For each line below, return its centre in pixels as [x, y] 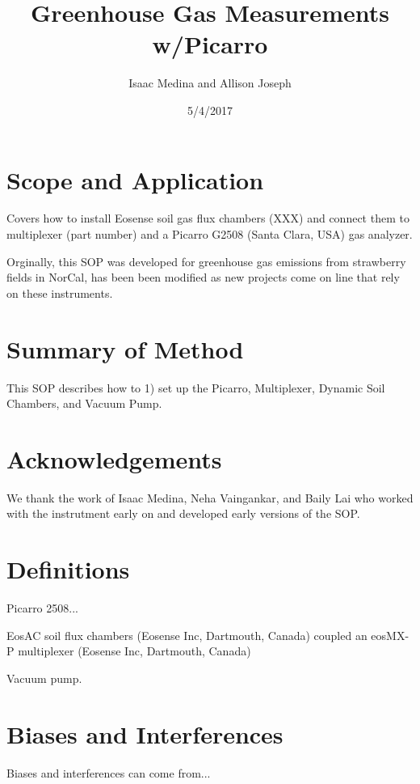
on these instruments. [60, 292]
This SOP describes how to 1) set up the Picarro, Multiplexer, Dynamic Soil [196, 387]
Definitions [68, 569]
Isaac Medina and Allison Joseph [210, 83]
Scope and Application [135, 179]
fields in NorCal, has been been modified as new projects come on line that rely [203, 277]
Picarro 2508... [42, 608]
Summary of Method [125, 348]
